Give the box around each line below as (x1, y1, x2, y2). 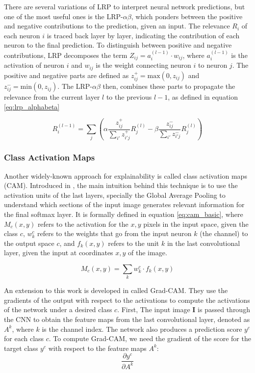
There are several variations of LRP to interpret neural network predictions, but (4, 1, 245, 11)
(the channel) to (200, 228, 248, 239)
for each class (4, 333, 44, 344)
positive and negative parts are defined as (4, 70, 129, 80)
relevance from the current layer (4, 92, 100, 102)
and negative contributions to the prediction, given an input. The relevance (4, 21, 230, 31)
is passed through (198, 304, 250, 315)
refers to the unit (108, 238, 159, 248)
